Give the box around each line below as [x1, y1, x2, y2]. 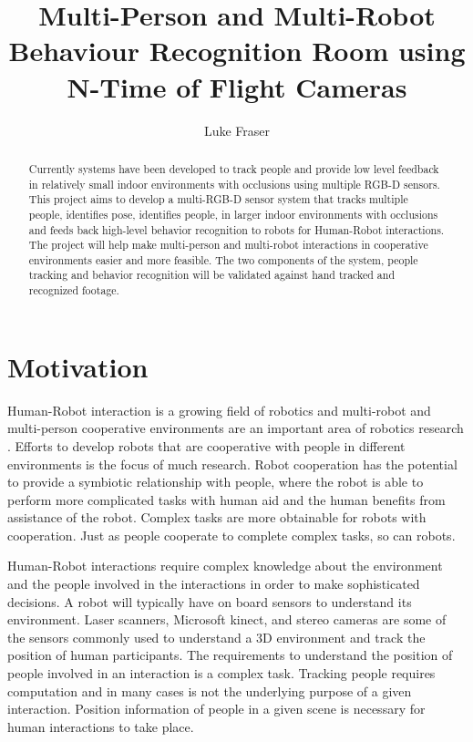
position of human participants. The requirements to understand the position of [7, 645, 453, 665]
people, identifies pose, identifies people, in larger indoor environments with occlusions [28, 206, 438, 222]
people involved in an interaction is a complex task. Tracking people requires [7, 664, 436, 683]
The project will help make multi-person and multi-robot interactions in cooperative [28, 237, 428, 252]
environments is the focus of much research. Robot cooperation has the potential [7, 454, 458, 473]
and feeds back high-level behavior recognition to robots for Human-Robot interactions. [28, 222, 445, 237]
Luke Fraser [203, 120, 271, 139]
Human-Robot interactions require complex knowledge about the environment [7, 556, 443, 575]
